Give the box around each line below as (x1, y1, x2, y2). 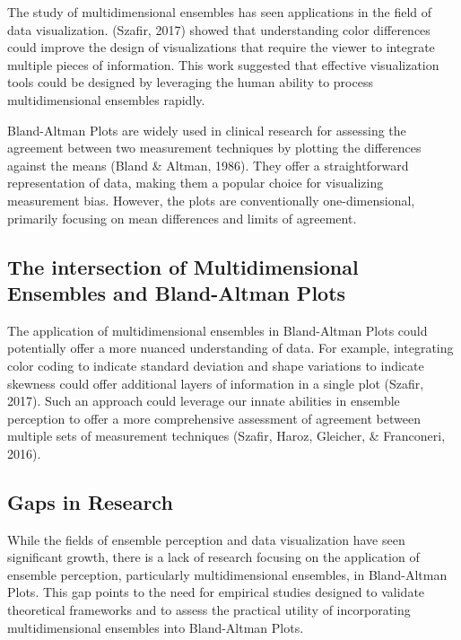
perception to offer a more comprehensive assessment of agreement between (7, 408, 421, 427)
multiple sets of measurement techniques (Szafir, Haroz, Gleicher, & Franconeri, (7, 426, 446, 445)
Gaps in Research (7, 487, 173, 515)
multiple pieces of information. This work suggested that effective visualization (7, 55, 439, 74)
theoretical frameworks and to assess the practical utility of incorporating (7, 601, 411, 619)
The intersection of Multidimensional (7, 252, 359, 280)
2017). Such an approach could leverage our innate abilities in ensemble (7, 391, 400, 410)
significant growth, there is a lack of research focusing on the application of (7, 548, 420, 566)
